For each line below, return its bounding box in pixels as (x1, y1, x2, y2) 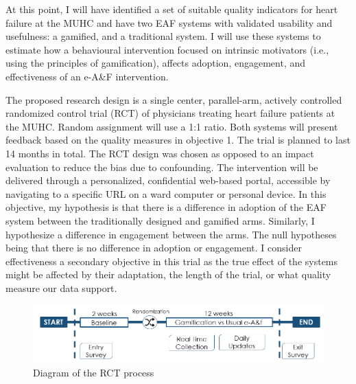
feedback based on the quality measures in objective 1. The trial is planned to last (5, 133, 351, 147)
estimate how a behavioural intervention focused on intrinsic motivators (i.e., (5, 42, 329, 56)
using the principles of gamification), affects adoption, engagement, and (5, 56, 306, 70)
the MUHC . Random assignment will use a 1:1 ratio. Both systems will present (5, 119, 338, 133)
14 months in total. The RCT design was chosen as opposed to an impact (5, 146, 314, 160)
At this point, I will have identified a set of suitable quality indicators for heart (5, 2, 338, 16)
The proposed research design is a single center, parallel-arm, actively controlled (5, 92, 342, 106)
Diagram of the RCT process (33, 365, 154, 380)
